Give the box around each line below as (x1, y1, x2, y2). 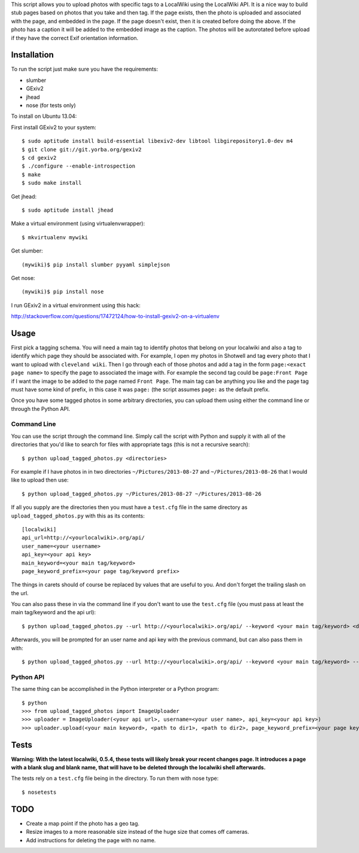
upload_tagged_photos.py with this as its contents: (11, 512, 145, 519)
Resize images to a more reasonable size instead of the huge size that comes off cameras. (26, 828, 250, 836)
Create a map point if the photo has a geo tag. (26, 820, 140, 827)
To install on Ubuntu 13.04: (11, 112, 77, 120)
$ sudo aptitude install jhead (22, 206, 114, 214)
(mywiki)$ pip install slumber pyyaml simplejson (22, 261, 171, 268)
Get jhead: (11, 193, 37, 200)
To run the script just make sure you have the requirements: (11, 66, 159, 73)
